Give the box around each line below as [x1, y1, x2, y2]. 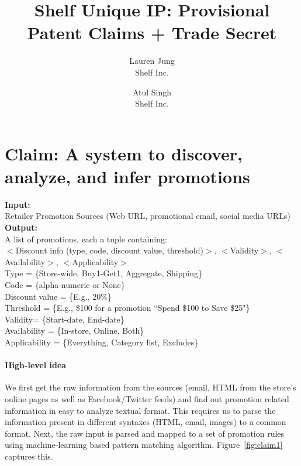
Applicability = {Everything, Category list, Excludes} [5, 335, 199, 348]
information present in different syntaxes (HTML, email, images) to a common [5, 416, 286, 428]
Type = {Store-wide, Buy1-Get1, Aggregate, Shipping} [5, 267, 202, 279]
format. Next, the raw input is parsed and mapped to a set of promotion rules [5, 427, 285, 439]
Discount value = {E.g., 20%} [5, 290, 112, 302]
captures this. [5, 450, 53, 462]
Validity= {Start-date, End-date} [5, 313, 124, 325]
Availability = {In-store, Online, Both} [5, 324, 144, 337]
